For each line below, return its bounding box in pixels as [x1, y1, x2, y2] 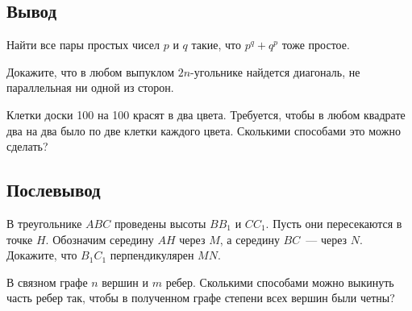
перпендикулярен [110, 247, 194, 263]
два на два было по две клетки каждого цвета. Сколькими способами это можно [6, 122, 401, 139]
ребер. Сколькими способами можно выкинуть [165, 273, 394, 290]
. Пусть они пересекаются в [265, 214, 402, 231]
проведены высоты [114, 214, 206, 231]
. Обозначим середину [45, 230, 154, 247]
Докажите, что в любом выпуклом [6, 63, 175, 80]
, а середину [219, 230, 280, 247]
